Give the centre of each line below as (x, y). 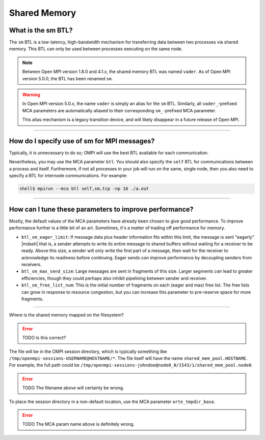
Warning (31, 95)
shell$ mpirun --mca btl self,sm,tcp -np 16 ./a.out (84, 189)
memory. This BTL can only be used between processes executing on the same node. (96, 49)
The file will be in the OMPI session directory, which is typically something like (88, 351)
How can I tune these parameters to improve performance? (101, 209)
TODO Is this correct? (44, 338)
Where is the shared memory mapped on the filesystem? (66, 315)
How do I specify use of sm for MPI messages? (82, 141)
